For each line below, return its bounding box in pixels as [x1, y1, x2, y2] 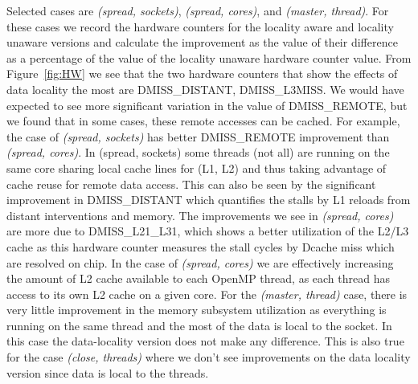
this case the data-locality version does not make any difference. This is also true [6, 333, 404, 349]
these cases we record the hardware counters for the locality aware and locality [6, 18, 394, 35]
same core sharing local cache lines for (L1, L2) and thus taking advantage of [6, 159, 387, 176]
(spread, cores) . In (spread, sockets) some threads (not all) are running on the [6, 144, 390, 161]
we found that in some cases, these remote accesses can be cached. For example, [6, 112, 400, 129]
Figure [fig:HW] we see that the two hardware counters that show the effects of [6, 65, 398, 82]
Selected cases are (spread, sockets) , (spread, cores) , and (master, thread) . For [6, 2, 389, 18]
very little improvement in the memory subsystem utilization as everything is [6, 301, 387, 318]
